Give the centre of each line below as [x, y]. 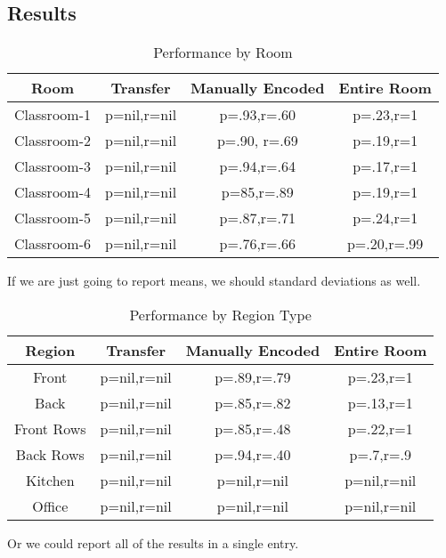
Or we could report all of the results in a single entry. [153, 542]
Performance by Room [223, 53]
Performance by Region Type [220, 314]
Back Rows [50, 454]
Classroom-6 [53, 244]
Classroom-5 [53, 218]
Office [50, 505]
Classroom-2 [53, 141]
